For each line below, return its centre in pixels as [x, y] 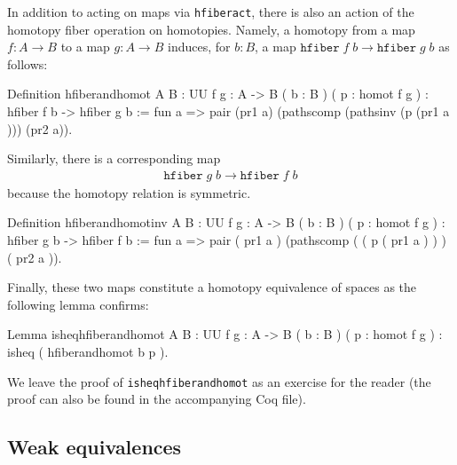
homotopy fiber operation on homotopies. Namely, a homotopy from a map [211, 29]
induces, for [199, 47]
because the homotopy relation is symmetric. [129, 192]
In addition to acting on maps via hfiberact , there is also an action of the [211, 12]
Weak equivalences [95, 447]
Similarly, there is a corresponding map [114, 158]
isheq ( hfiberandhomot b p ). [88, 351]
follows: [28, 63]
